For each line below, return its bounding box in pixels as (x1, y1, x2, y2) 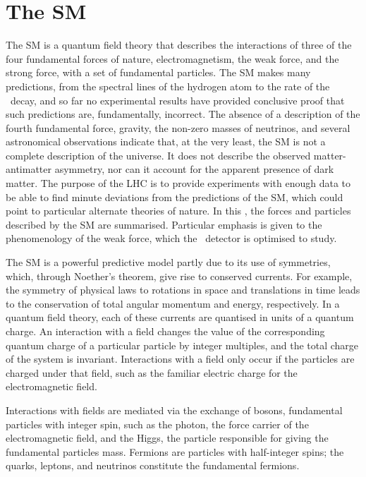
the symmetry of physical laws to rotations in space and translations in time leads (6, 282, 360, 297)
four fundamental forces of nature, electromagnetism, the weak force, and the (6, 51, 339, 66)
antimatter (6, 162, 51, 176)
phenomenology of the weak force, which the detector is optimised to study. (6, 231, 337, 246)
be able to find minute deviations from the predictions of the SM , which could (6, 189, 343, 204)
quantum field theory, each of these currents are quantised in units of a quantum (6, 310, 354, 325)
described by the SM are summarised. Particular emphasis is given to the (6, 217, 322, 231)
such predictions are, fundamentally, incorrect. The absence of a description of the (6, 107, 360, 121)
